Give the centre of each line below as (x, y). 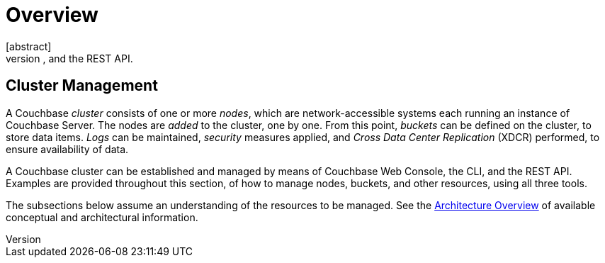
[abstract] (29, 46)
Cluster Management (82, 86)
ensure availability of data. (67, 149)
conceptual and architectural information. (102, 217)
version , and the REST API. (69, 58)
